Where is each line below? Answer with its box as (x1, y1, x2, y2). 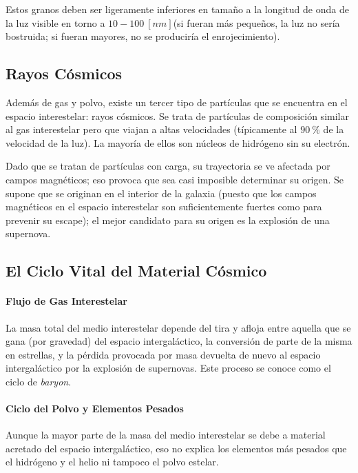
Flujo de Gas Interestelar (6, 294, 127, 308)
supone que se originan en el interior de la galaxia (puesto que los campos (6, 185, 317, 200)
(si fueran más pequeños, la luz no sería (173, 15, 340, 30)
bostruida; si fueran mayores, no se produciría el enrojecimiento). (6, 29, 280, 43)
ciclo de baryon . (6, 374, 72, 388)
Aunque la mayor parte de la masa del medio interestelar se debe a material (6, 427, 326, 442)
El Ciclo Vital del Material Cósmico (6, 260, 267, 281)
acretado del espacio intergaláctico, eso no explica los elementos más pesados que (6, 441, 347, 455)
